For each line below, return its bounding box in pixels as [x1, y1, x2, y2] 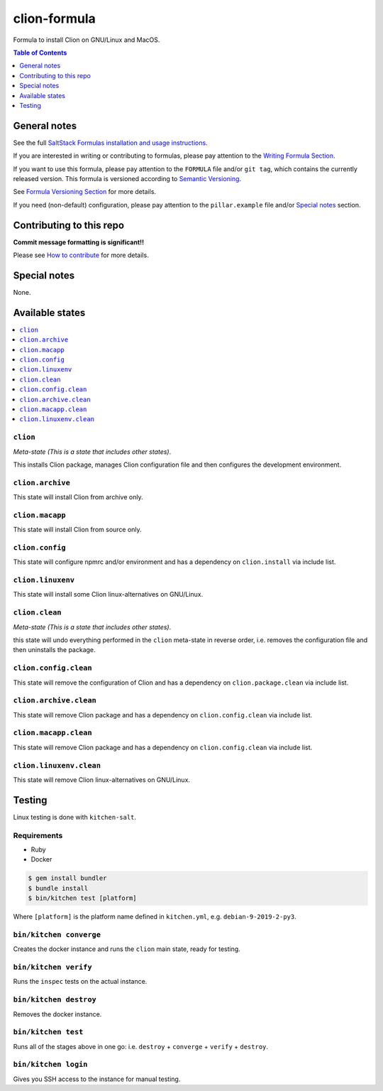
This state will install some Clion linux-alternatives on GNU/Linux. [13, 590, 204, 599]
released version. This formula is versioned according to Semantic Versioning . [13, 174, 241, 183]
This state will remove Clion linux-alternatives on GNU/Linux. [13, 775, 191, 784]
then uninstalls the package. [13, 646, 96, 654]
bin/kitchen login [13, 1060, 88, 1069]
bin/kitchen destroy [13, 995, 97, 1004]
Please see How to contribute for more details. [13, 251, 149, 259]
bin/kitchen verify [13, 962, 92, 972]
